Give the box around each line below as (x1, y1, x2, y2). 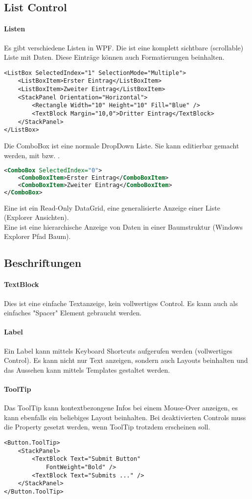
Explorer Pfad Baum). (4, 231, 71, 241)
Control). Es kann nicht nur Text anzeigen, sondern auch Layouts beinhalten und (4, 355, 248, 365)
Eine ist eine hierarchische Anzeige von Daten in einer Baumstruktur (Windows (4, 221, 243, 232)
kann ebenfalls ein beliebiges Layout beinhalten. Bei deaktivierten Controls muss (4, 412, 246, 422)
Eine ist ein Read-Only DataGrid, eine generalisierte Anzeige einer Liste (4, 202, 220, 213)
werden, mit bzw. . (4, 150, 60, 160)
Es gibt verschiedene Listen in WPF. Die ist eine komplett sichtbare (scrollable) (4, 42, 244, 52)
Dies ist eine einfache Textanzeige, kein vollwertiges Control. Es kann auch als (4, 298, 238, 308)
